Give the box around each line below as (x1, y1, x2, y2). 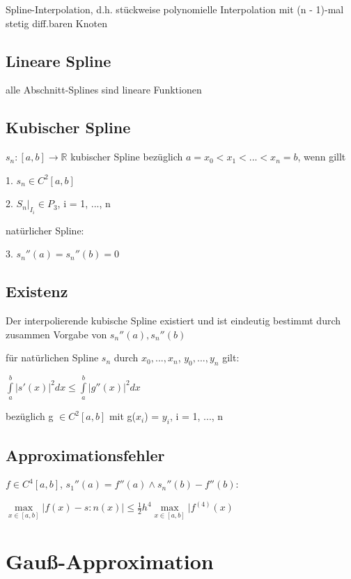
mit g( (109, 409, 136, 423)
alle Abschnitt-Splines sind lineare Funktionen (6, 82, 202, 97)
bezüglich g (6, 409, 54, 423)
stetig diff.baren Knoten (6, 15, 107, 30)
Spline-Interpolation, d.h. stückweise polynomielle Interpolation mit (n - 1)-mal (6, 2, 344, 16)
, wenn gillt (297, 149, 346, 164)
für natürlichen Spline (6, 350, 99, 365)
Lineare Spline (6, 50, 111, 71)
